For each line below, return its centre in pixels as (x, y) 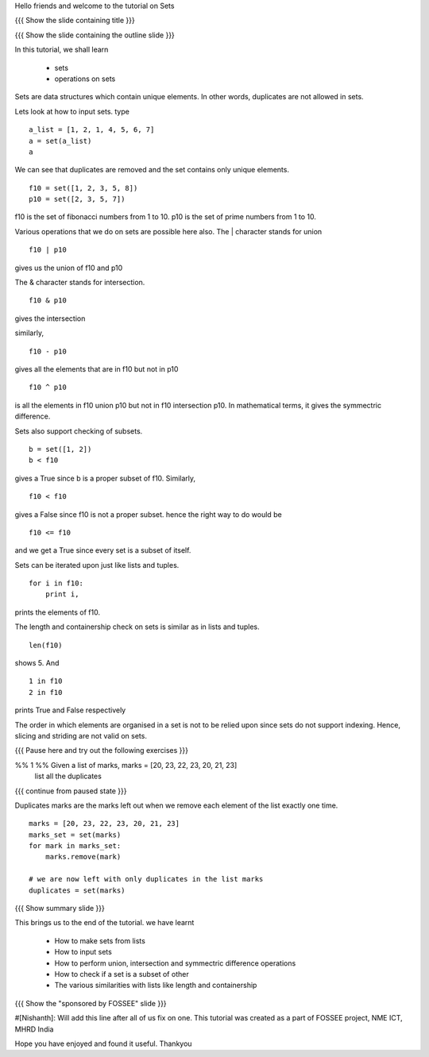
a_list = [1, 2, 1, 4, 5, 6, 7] (92, 130)
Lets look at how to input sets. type (72, 111)
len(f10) (46, 645)
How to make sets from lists (100, 940)
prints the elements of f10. (58, 612)
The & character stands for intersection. (80, 283)
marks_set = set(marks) (75, 835)
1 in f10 (46, 681)
